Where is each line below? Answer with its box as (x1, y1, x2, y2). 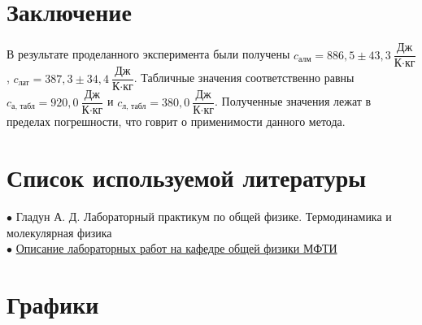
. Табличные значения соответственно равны (133, 69, 355, 86)
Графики (7, 288, 99, 320)
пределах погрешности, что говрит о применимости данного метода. (7, 113, 346, 130)
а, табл (11, 102, 35, 111)
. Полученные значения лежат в (215, 93, 372, 110)
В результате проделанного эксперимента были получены (7, 45, 290, 63)
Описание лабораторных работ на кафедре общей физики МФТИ (15, 240, 337, 257)
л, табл (122, 102, 146, 111)
